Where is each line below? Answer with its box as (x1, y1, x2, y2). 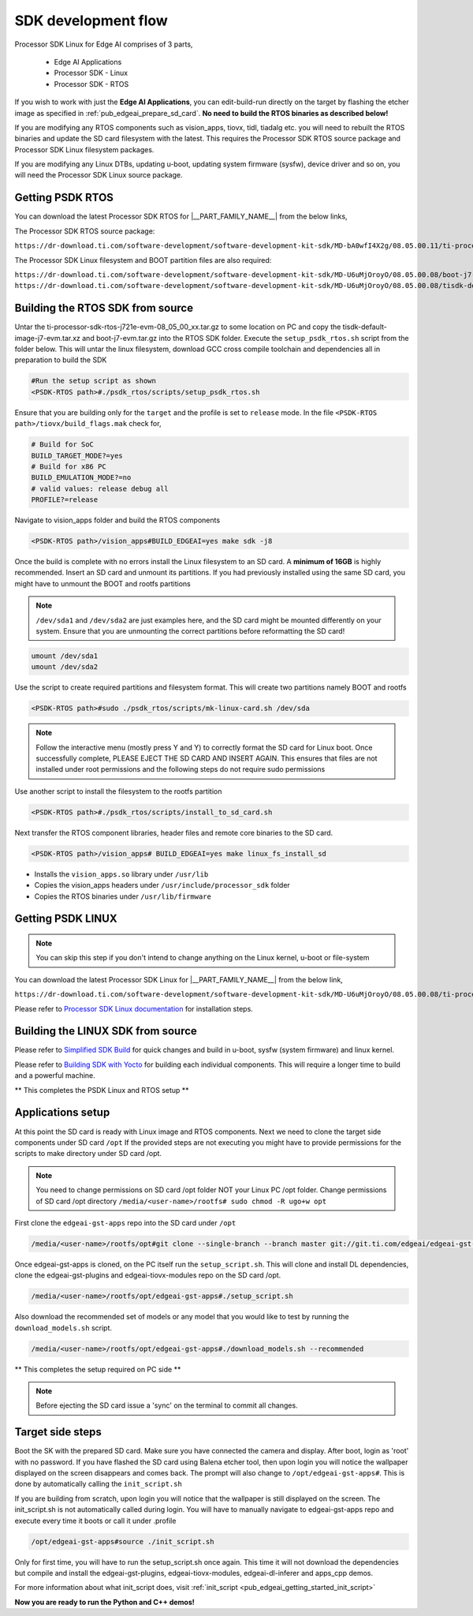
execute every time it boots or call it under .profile (14, 1516, 177, 1525)
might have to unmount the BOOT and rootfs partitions (14, 578, 191, 588)
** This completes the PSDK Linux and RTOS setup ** (14, 1085, 189, 1094)
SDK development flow (14, 12, 169, 29)
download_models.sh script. (14, 1322, 113, 1333)
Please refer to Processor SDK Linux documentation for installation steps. (14, 1004, 254, 1013)
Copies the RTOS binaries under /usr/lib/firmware (34, 892, 212, 901)
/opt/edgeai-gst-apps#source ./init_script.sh (31, 1537, 214, 1546)
